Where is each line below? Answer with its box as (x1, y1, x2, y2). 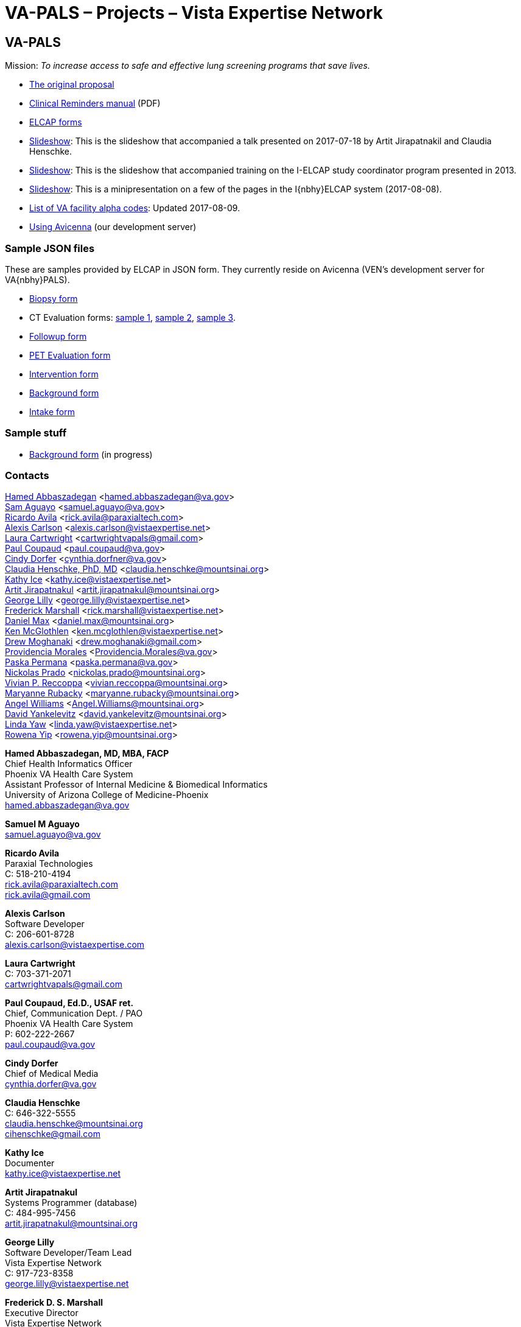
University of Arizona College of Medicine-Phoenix (5, 790, 209, 800)
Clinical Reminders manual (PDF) (29, 98, 161, 109)
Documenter (5, 1158, 55, 1169)
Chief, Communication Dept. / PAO (5, 1008, 143, 1019)
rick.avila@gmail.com (5, 889, 91, 900)
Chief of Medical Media (5, 1068, 99, 1079)
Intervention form (29, 368, 99, 379)
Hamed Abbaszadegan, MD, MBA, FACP (5, 748, 169, 759)
